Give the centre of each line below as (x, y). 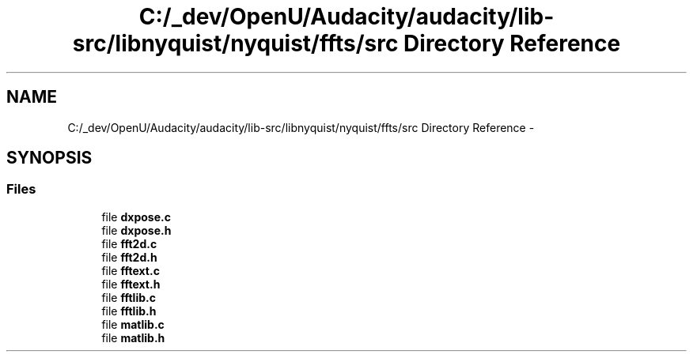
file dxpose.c (136, 217)
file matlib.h (133, 337)
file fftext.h (131, 284)
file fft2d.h (129, 257)
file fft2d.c (129, 243)
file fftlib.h (129, 311)
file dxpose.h (136, 230)
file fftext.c (131, 270)
